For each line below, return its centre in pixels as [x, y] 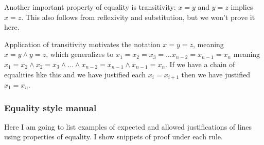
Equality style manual [50, 107]
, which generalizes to [80, 54]
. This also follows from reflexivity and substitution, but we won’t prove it [138, 17]
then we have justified [216, 74]
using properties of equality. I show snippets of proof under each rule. [113, 137]
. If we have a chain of [200, 64]
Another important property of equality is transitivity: [90, 7]
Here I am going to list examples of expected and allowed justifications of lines [128, 126]
